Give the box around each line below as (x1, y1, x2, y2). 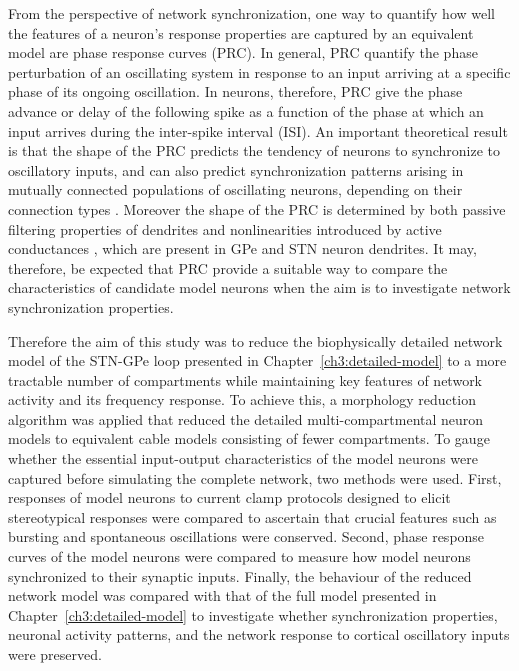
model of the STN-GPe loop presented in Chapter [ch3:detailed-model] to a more (8, 350, 507, 371)
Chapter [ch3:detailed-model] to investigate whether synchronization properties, (8, 604, 498, 625)
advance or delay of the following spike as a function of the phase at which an (8, 100, 484, 121)
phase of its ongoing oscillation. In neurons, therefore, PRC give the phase (8, 81, 463, 102)
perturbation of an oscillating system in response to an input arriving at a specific (8, 61, 511, 82)
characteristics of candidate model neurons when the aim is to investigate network (8, 277, 511, 298)
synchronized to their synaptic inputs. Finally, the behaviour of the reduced (8, 565, 472, 586)
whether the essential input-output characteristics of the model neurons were (8, 448, 478, 469)
